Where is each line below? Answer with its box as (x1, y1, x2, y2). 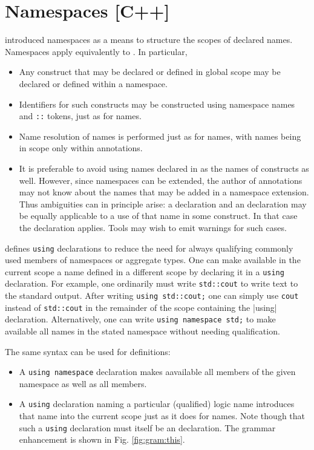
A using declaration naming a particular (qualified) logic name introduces (19, 397, 295, 410)
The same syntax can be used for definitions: (5, 345, 171, 357)
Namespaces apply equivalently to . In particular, (5, 45, 188, 57)
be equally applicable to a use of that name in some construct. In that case (19, 209, 298, 222)
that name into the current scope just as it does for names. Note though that (19, 409, 306, 422)
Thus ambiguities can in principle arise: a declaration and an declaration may (19, 197, 307, 210)
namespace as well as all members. (19, 377, 147, 390)
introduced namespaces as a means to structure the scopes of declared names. (5, 33, 293, 46)
